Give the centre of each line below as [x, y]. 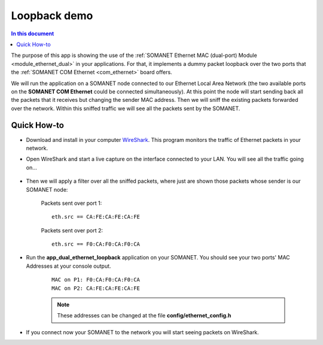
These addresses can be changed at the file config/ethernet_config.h [144, 316]
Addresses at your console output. [68, 266]
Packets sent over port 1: [71, 203]
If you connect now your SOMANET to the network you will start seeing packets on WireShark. [143, 332]
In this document [33, 34]
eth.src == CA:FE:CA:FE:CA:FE [96, 217]
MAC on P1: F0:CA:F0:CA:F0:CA [96, 280]
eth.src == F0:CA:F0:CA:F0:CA [96, 244]
